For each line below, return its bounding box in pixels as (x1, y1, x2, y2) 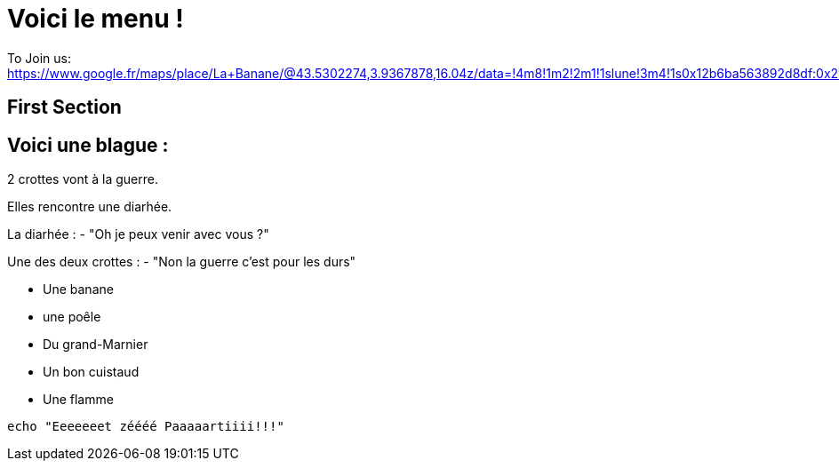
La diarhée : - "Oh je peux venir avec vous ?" (7, 226, 269, 242)
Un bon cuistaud (43, 364, 140, 380)
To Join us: (7, 50, 71, 66)
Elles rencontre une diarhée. (7, 199, 172, 215)
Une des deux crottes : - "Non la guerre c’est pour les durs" (7, 254, 356, 270)
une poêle (43, 309, 101, 325)
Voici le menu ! (7, 4, 184, 34)
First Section (7, 96, 122, 119)
